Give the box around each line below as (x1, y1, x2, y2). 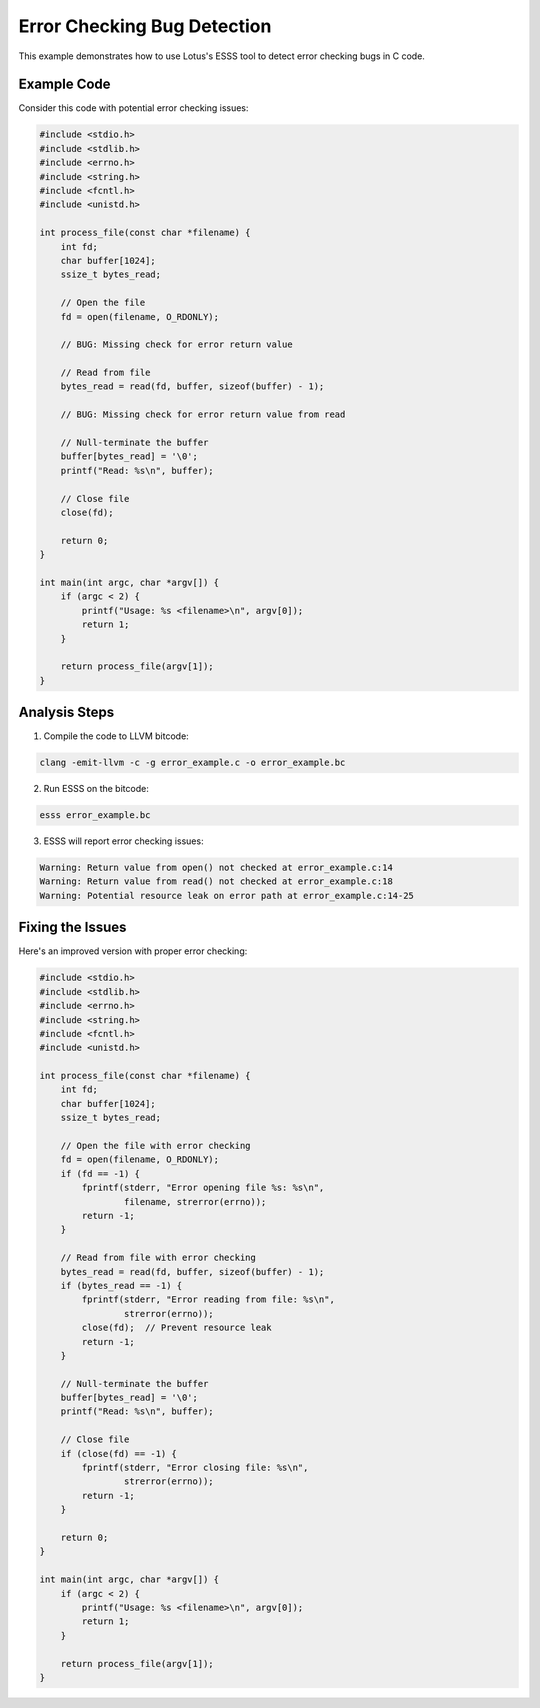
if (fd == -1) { (60, 1168, 140, 1179)
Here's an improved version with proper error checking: (18, 945, 248, 957)
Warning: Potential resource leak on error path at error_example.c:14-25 (39, 890, 415, 901)
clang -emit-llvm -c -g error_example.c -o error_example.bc (39, 757, 346, 769)
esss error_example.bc (39, 810, 151, 821)
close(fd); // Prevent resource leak (81, 1322, 272, 1334)
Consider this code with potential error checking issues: (18, 102, 249, 114)
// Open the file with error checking (60, 1140, 251, 1152)
